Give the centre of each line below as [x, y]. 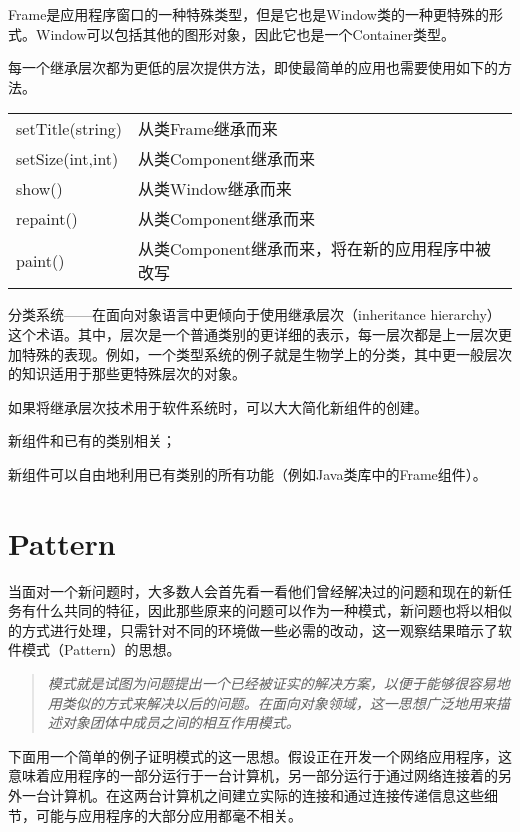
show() [39, 188]
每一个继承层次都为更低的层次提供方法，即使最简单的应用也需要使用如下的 [253, 67]
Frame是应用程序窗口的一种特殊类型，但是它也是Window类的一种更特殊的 [248, 14]
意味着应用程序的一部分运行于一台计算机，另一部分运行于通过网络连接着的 [253, 775]
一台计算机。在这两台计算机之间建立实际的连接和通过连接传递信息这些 [252, 795]
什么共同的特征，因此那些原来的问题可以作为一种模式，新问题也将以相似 [273, 610]
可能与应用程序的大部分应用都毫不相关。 [168, 814]
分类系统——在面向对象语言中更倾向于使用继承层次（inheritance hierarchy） [254, 314]
